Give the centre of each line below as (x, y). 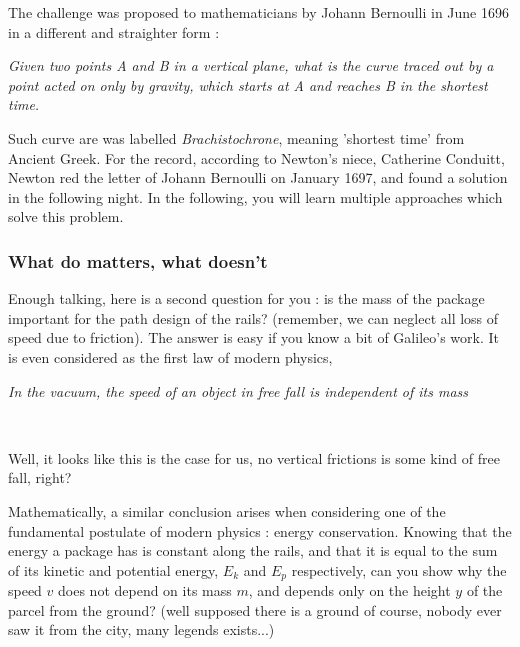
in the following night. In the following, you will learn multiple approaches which (255, 196)
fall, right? (40, 477)
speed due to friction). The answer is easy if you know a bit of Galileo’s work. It (253, 337)
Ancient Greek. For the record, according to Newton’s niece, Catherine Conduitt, (256, 157)
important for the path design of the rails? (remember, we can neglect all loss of (253, 317)
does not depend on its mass (145, 590)
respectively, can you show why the (399, 569)
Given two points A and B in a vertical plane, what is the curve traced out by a (251, 65)
